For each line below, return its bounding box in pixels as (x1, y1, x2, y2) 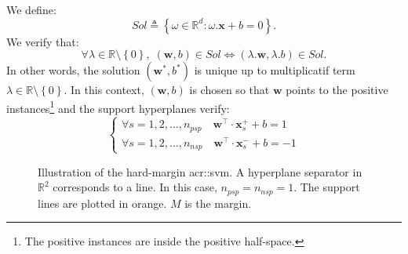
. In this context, (64, 82, 144, 98)
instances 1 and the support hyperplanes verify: (6, 97, 230, 116)
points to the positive (286, 82, 388, 98)
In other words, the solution (6, 62, 140, 78)
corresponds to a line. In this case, (53, 179, 217, 195)
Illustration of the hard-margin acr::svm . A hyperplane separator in (38, 163, 362, 180)
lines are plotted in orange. (38, 194, 167, 211)
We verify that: (6, 33, 79, 49)
